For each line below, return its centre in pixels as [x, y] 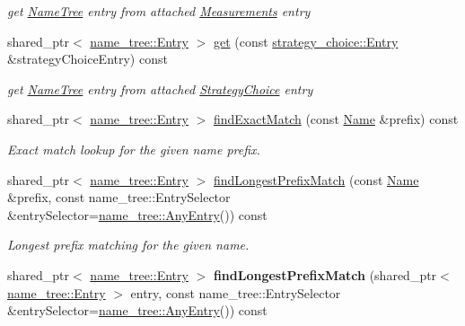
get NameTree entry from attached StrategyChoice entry [160, 88]
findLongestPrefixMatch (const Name [316, 179]
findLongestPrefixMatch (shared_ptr [325, 274]
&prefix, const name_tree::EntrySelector [119, 197]
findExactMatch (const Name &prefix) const [336, 119]
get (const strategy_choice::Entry [306, 41]
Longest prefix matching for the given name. [128, 245]
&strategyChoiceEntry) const [88, 59]
